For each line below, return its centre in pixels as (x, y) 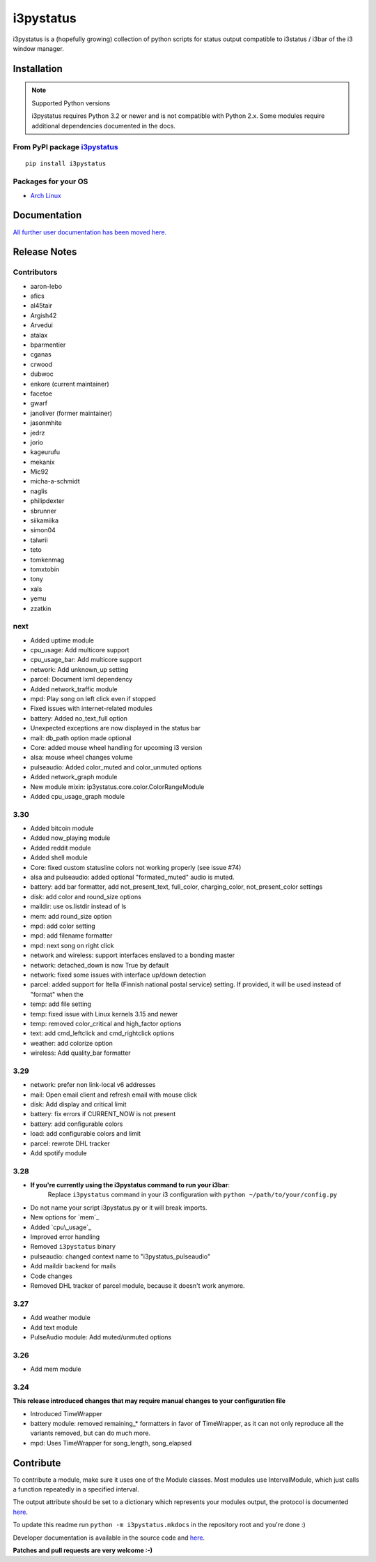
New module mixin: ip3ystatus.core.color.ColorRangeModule (117, 787)
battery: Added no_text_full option (79, 718)
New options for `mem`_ (65, 1217)
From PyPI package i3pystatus (65, 147)
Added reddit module (61, 848)
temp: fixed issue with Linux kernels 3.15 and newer (104, 1014)
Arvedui (42, 325)
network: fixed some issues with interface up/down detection (118, 975)
